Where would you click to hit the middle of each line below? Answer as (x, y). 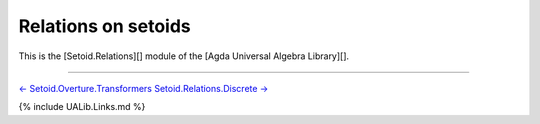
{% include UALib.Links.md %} (82, 107)
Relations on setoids (104, 26)
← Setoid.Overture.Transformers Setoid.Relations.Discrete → (143, 88)
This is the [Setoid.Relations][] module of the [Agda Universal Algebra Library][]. (184, 56)
